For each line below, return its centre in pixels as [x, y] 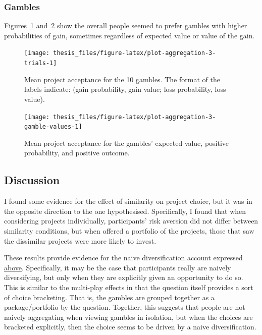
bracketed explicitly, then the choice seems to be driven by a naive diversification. [130, 327]
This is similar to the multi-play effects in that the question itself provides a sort [129, 287]
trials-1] [41, 63]
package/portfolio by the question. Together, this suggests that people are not [125, 307]
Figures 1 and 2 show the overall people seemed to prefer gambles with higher [126, 25]
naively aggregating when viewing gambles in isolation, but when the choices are [128, 317]
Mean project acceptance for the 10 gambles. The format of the [122, 79]
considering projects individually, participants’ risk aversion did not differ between [131, 221]
